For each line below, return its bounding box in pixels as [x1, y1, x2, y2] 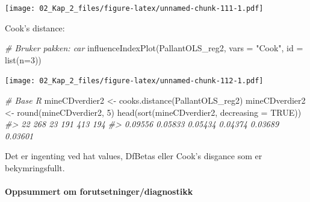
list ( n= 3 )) [5, 53, 42, 66]
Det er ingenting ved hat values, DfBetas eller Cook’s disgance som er [5, 150, 262, 162]
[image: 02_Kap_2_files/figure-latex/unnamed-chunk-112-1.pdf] [5, 77, 264, 86]
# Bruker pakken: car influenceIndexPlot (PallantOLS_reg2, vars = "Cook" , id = [5, 42, 303, 54]
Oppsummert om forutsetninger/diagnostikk [5, 185, 193, 198]
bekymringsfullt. [5, 162, 65, 174]
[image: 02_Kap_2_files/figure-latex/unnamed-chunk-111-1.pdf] [5, 4, 264, 13]
